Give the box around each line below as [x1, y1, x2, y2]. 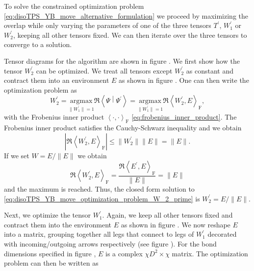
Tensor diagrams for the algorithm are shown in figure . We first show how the [4, 55, 240, 66]
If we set [4, 150, 29, 160]
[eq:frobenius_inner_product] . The [131, 112, 237, 122]
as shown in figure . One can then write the [119, 75, 249, 85]
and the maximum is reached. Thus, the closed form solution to [4, 183, 195, 194]
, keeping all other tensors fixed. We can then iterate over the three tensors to [13, 29, 247, 40]
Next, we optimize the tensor [4, 210, 91, 220]
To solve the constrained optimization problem [4, 1, 144, 11]
